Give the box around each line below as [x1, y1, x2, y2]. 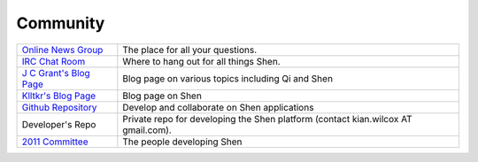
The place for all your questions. [122, 43, 258, 56]
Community [16, 13, 105, 33]
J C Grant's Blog [21, 66, 90, 79]
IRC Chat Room [21, 55, 86, 67]
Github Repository [21, 101, 97, 113]
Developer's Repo [21, 118, 96, 130]
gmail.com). [122, 124, 172, 136]
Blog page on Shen [122, 89, 203, 102]
